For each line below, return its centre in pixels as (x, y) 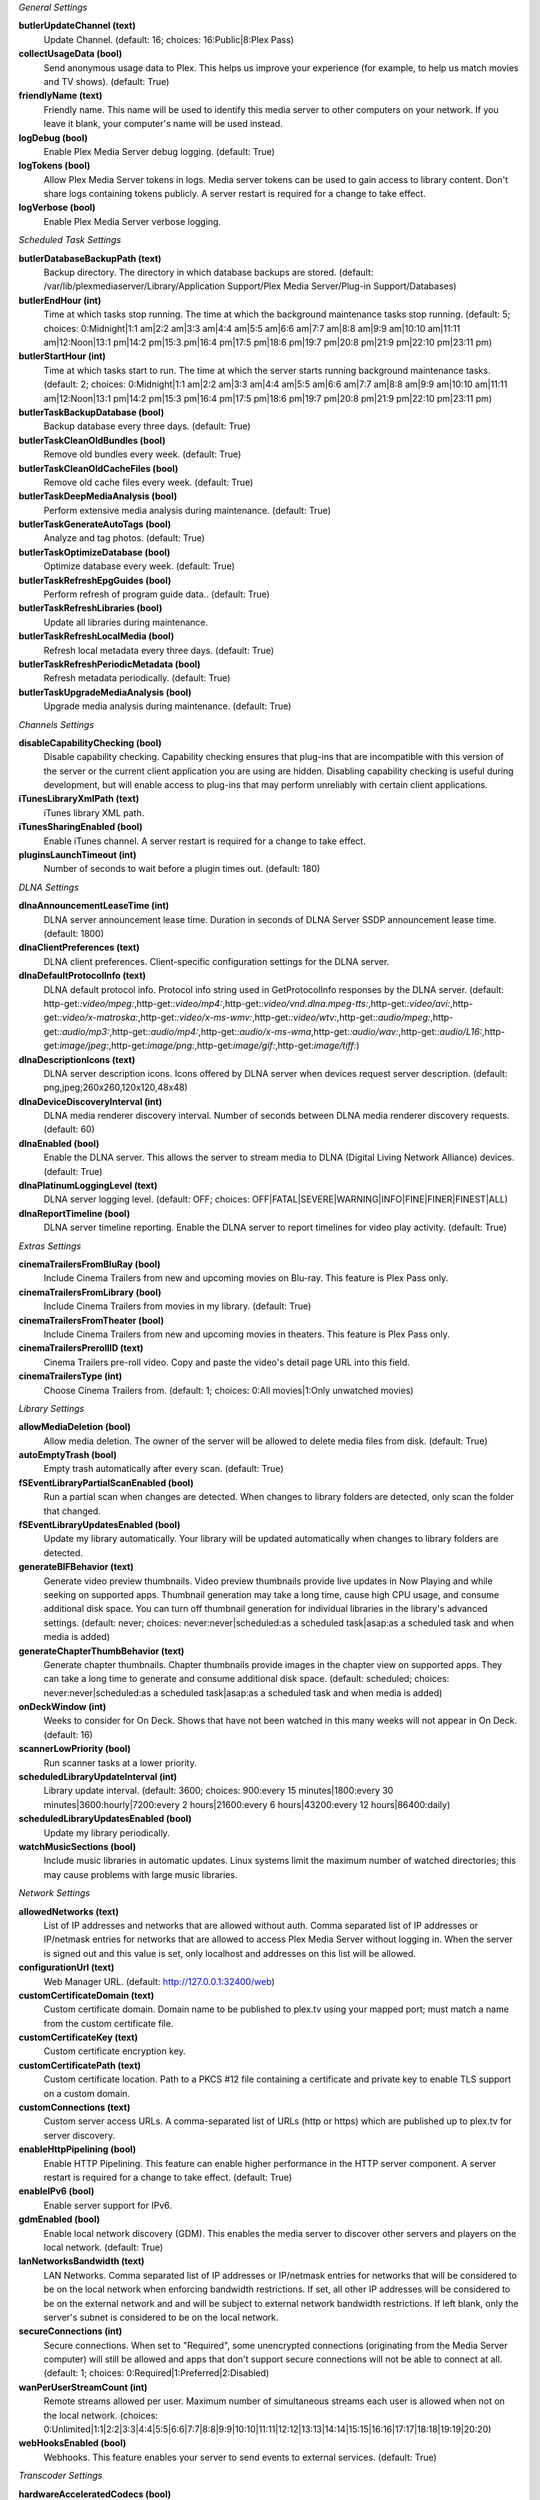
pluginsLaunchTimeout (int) (77, 855)
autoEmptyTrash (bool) (67, 1455)
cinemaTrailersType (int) (70, 1376)
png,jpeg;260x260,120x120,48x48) (116, 1087)
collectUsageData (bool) (70, 54)
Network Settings (54, 1893)
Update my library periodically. (106, 1832)
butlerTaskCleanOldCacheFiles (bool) (98, 468)
